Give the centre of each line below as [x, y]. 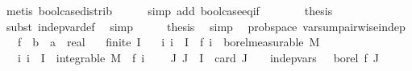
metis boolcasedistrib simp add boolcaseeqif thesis [169, 10]
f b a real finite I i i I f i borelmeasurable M [169, 42]
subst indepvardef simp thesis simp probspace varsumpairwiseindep [206, 26]
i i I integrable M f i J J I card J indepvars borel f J [198, 57]
